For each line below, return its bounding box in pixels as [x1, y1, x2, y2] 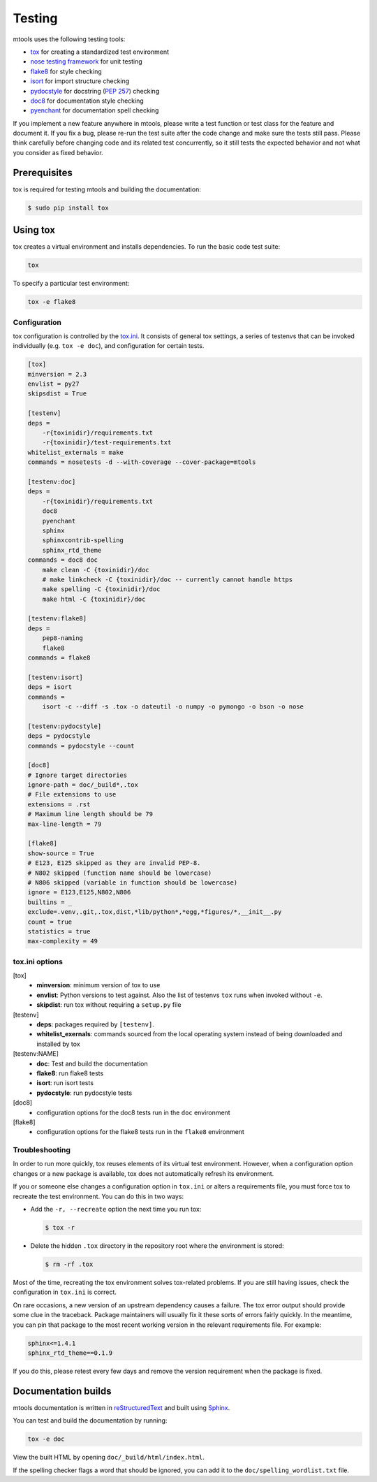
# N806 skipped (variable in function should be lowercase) [27, 879, 238, 887]
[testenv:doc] [27, 477, 76, 486]
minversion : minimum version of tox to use [36, 981, 161, 989]
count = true [27, 917, 73, 926]
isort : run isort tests [36, 1079, 94, 1087]
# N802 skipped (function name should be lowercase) [27, 869, 212, 877]
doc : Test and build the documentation [36, 1059, 148, 1068]
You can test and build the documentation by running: [13, 1416, 168, 1425]
